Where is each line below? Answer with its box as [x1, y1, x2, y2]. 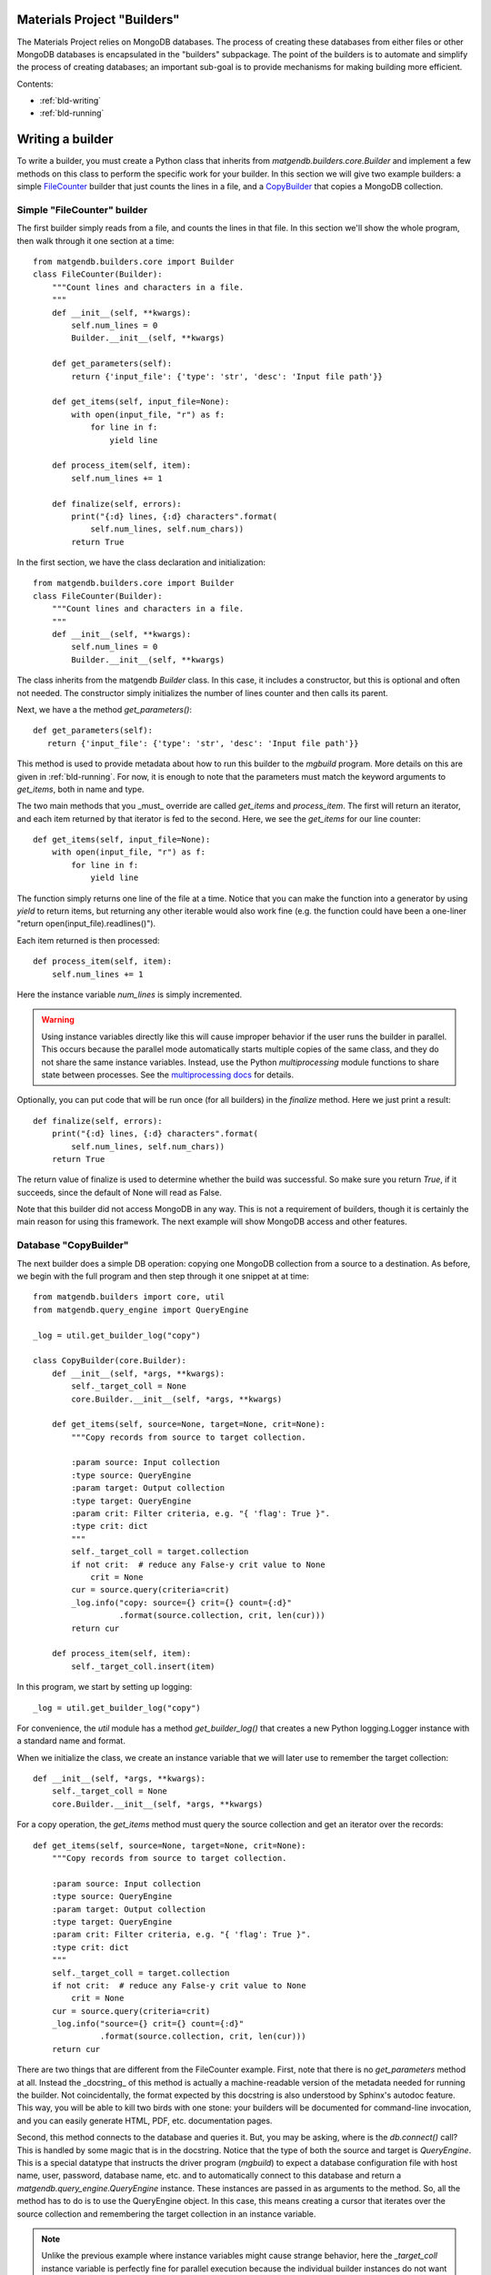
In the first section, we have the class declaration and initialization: [16, 557, 266, 568]
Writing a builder [16, 132, 114, 147]
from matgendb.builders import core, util [33, 1292, 225, 1302]
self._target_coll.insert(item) [71, 1661, 215, 1672]
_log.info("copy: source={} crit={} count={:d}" [71, 1597, 293, 1608]
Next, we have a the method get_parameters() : [16, 703, 193, 714]
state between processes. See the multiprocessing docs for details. [41, 1069, 295, 1080]
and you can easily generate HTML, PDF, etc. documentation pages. [16, 2115, 273, 2126]
